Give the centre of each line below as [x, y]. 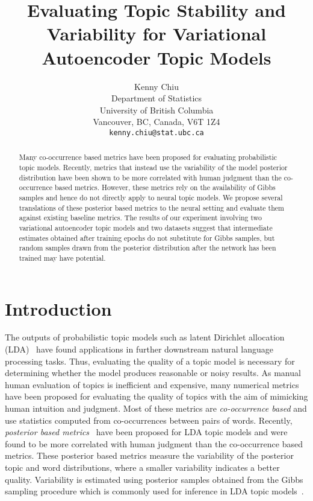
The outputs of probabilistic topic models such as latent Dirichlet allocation [145, 337]
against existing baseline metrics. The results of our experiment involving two [140, 218]
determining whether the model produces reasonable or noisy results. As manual [153, 373]
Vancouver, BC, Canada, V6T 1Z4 [156, 122]
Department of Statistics [156, 98]
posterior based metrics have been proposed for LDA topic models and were [146, 432]
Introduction [58, 308]
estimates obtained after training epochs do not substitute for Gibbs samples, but [147, 238]
